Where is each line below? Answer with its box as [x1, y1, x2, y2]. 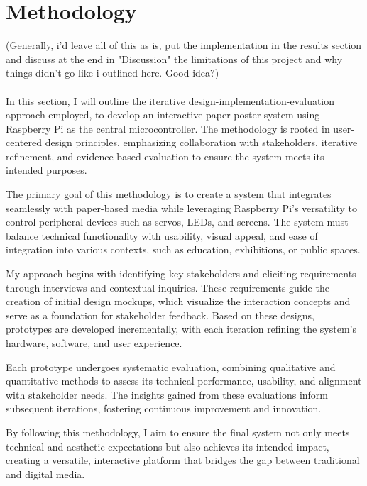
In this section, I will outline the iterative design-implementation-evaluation [6, 93, 335, 108]
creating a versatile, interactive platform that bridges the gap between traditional [6, 453, 360, 468]
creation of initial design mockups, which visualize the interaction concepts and [6, 294, 351, 309]
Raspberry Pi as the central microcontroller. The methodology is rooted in [6, 121, 330, 136]
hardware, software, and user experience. [6, 336, 182, 350]
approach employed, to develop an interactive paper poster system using [6, 107, 320, 122]
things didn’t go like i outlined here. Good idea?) [6, 65, 219, 80]
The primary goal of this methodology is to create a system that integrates [6, 187, 332, 201]
